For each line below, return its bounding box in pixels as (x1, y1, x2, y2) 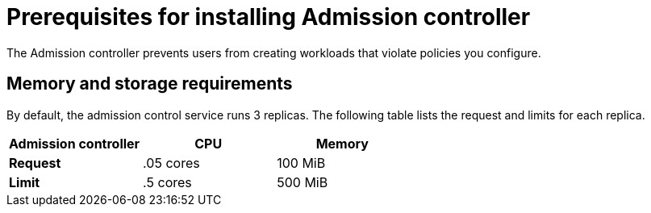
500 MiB (277, 173, 328, 190)
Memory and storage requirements (6, 73, 293, 94)
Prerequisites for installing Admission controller (6, 3, 531, 31)
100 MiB (277, 154, 326, 171)
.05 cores (143, 154, 200, 171)
